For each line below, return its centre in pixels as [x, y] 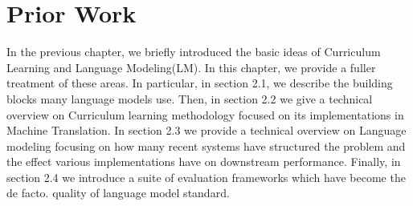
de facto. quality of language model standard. [118, 193]
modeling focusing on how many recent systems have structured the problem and [206, 145]
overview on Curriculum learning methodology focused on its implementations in [205, 114]
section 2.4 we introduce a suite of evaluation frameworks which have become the [206, 177]
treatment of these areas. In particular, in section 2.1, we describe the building [200, 83]
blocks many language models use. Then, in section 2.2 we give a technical [190, 98]
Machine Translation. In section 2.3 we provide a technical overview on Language [206, 130]
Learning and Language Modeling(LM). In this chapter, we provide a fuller [191, 67]
